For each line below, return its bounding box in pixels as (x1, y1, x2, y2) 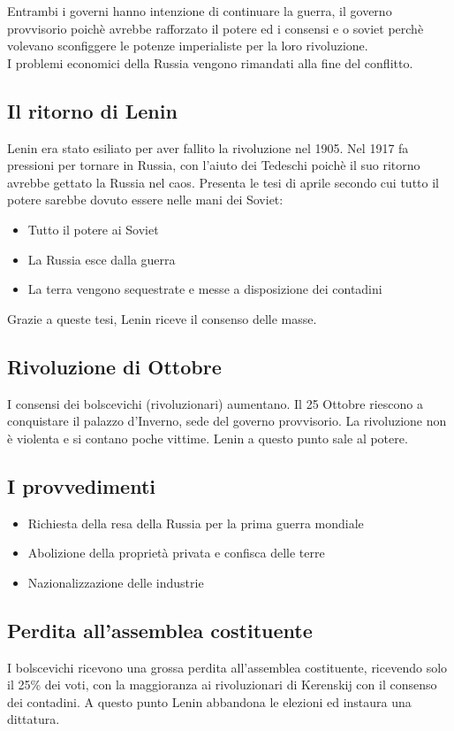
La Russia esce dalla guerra (27, 250, 176, 268)
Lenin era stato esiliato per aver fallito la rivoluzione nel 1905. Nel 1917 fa (7, 138, 409, 157)
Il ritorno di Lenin (7, 96, 178, 124)
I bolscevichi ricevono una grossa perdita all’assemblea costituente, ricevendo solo (7, 658, 448, 676)
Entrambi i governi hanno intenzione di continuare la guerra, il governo (7, 2, 392, 19)
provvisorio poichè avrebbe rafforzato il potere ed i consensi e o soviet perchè (7, 19, 424, 37)
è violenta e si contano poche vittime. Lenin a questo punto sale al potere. (7, 428, 408, 447)
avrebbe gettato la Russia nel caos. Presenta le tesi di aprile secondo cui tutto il (7, 173, 439, 191)
